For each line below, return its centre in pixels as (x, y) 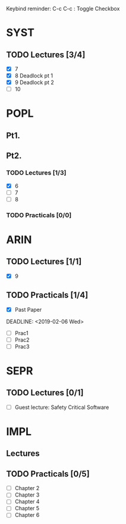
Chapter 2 (27, 488)
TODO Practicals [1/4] (47, 295)
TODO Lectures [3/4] (46, 55)
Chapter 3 (27, 495)
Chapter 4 (27, 502)
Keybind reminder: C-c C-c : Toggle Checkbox (63, 9)
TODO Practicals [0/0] (39, 215)
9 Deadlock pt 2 (34, 82)
